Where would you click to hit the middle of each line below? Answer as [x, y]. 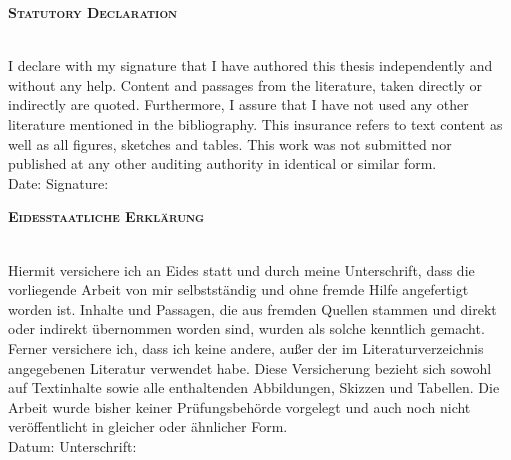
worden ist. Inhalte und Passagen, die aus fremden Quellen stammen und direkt [252, 308]
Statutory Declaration [93, 12]
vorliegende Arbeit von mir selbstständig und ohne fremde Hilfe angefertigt [238, 289]
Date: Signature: [58, 182]
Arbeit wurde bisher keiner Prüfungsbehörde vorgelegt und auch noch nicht [239, 406]
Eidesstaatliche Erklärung [106, 216]
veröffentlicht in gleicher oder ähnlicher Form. [148, 426]
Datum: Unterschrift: [72, 445]
